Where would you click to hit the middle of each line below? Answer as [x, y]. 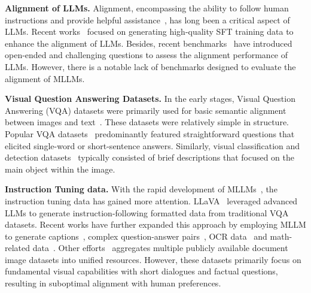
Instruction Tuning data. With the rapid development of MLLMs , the [141, 189]
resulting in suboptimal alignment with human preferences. [113, 283]
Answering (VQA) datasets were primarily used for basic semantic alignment [146, 110]
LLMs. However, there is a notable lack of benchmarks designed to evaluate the [150, 66]
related [18, 248]
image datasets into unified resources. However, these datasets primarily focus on [153, 259]
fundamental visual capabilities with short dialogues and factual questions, [141, 271]
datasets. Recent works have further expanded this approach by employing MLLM [155, 224]
